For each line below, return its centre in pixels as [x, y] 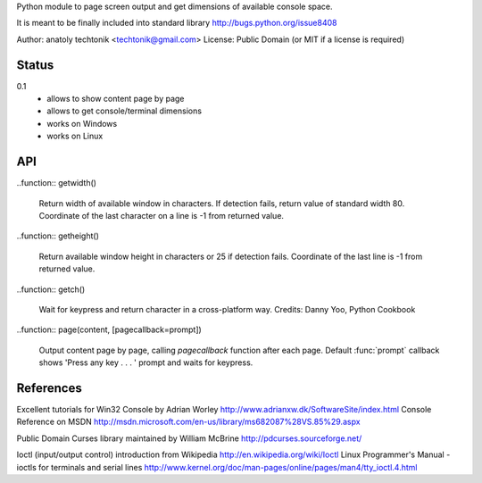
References [49, 388]
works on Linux [75, 136]
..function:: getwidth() [57, 183]
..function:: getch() [51, 289]
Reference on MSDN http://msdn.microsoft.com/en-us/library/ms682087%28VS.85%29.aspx [188, 422]
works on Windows [82, 123]
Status [35, 65]
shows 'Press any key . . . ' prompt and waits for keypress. [146, 362]
